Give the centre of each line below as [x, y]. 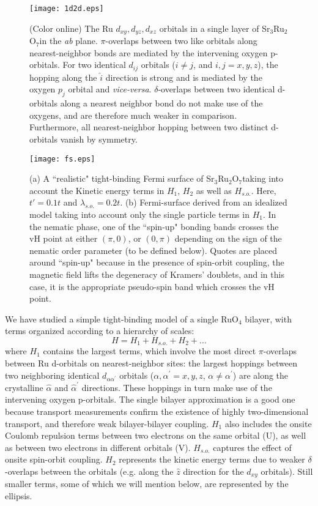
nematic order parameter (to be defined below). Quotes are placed [153, 250]
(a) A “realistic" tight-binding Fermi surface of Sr [122, 178]
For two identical [94, 65]
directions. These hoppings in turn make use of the [177, 387]
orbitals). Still [287, 471]
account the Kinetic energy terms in [97, 190]
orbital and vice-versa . [110, 89]
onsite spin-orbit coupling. [54, 459]
